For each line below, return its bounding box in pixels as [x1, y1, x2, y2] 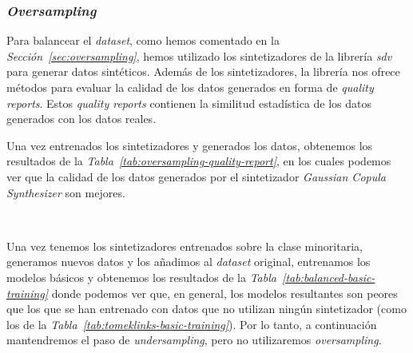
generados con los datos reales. [6, 110, 157, 127]
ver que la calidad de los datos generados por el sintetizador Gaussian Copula [6, 168, 386, 184]
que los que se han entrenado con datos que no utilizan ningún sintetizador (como [6, 300, 407, 317]
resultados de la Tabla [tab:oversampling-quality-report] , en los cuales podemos [6, 153, 391, 169]
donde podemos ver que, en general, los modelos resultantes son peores [51, 284, 398, 301]
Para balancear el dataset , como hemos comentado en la [6, 32, 280, 49]
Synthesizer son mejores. [6, 184, 125, 200]
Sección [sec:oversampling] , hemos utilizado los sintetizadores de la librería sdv [6, 47, 392, 64]
